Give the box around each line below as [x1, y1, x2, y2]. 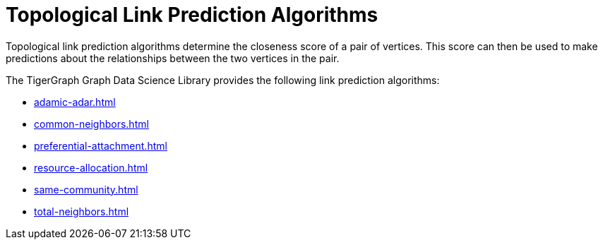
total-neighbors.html [34, 205, 129, 217]
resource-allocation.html [34, 161, 148, 174]
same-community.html [34, 183, 138, 196]
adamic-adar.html [34, 95, 116, 108]
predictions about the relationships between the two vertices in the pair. [6, 52, 340, 64]
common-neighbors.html [34, 117, 149, 130]
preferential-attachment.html [34, 139, 167, 152]
